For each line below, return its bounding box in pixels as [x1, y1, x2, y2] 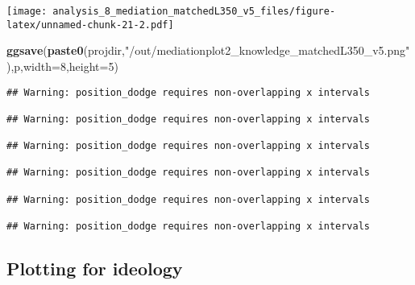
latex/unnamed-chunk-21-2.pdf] [6, 19, 174, 31]
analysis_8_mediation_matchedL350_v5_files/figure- [52, 6, 336, 17]
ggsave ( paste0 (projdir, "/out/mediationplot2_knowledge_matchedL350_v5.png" [6, 42, 410, 59]
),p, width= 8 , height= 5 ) [6, 57, 118, 74]
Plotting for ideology [6, 256, 183, 281]
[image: [6, 6, 48, 17]
